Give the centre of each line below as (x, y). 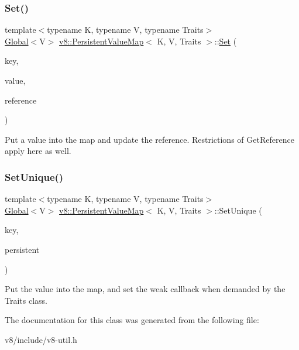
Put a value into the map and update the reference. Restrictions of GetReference (149, 139)
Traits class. (26, 300)
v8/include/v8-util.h (41, 339)
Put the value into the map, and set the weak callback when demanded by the (145, 289)
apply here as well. (38, 151)
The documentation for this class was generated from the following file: (132, 320)
